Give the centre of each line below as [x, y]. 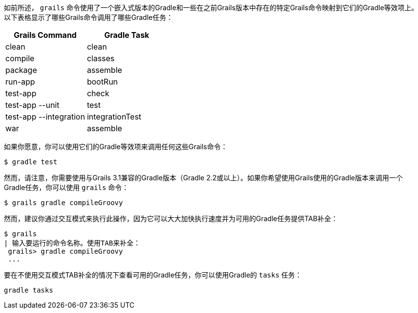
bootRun [102, 82]
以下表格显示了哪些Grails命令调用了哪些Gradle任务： [89, 17]
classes [101, 58]
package [21, 70]
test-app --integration [45, 117]
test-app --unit [32, 105]
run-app [20, 82]
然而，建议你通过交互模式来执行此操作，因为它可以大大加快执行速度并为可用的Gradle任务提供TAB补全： [171, 218]
